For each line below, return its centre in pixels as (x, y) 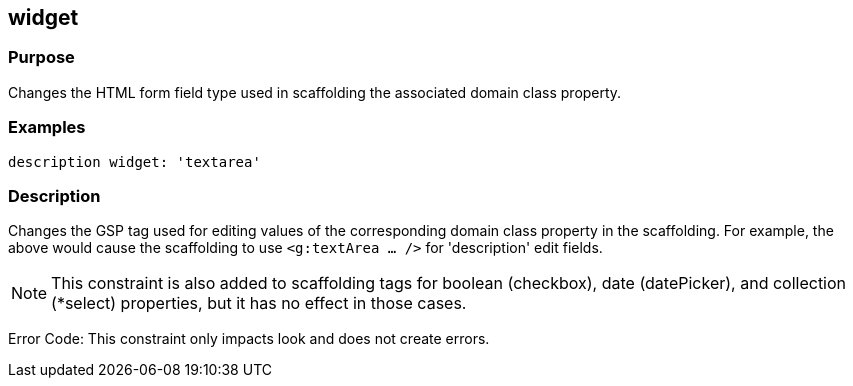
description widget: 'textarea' (134, 161)
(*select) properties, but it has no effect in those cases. (259, 303)
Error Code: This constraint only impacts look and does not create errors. (249, 339)
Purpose (41, 57)
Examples (47, 127)
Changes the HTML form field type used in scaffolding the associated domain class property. (315, 92)
